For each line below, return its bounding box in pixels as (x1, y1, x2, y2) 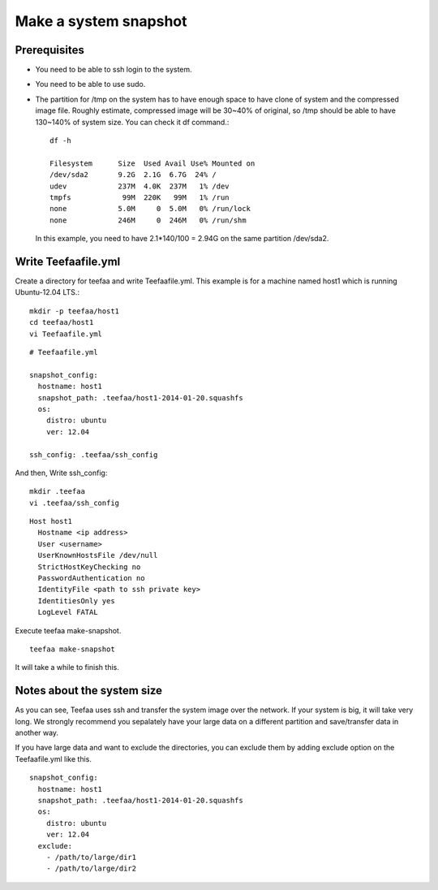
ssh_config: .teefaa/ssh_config (29, 450, 158, 459)
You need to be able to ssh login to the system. (35, 65, 192, 75)
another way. (15, 728, 59, 738)
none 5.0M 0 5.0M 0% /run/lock (49, 204, 251, 214)
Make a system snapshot (15, 12, 187, 30)
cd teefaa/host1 (29, 318, 94, 327)
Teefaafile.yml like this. (15, 754, 92, 763)
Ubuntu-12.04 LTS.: (15, 287, 80, 297)
